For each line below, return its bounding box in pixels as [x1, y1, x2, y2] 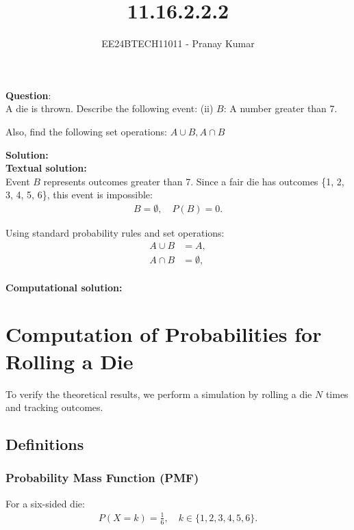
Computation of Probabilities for [5, 320, 322, 348]
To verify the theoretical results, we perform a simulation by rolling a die [5, 386, 312, 401]
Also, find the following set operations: [5, 124, 167, 138]
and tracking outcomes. [5, 400, 103, 414]
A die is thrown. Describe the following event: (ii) [5, 101, 214, 116]
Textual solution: [5, 161, 87, 175]
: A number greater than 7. [223, 101, 338, 116]
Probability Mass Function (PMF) [5, 469, 199, 486]
